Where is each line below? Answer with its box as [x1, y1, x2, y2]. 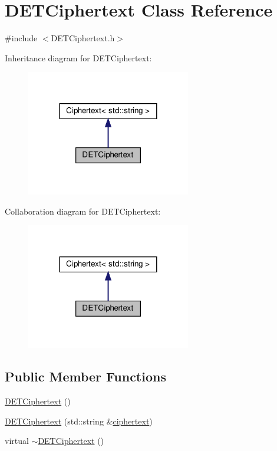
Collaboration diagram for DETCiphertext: [5, 205, 161, 217]
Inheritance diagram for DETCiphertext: [5, 51, 152, 64]
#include [5, 32, 38, 44]
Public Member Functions [5, 367, 166, 386]
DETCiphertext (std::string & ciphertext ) [5, 414, 153, 427]
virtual [5, 434, 29, 447]
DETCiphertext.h [51, 32, 115, 44]
